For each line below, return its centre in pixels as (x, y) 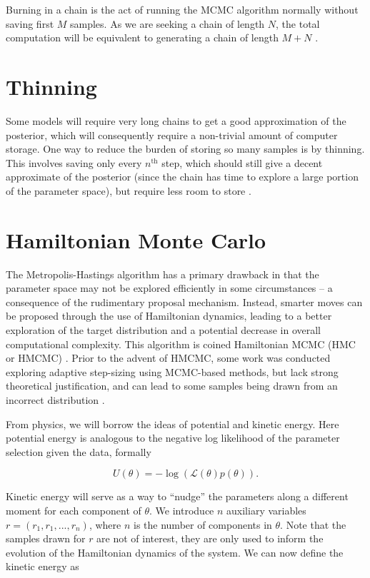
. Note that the (313, 524)
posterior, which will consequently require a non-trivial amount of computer (172, 135)
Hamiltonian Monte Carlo (136, 239)
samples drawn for (46, 538)
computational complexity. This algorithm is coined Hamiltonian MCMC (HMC (181, 344)
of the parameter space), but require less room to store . (129, 190)
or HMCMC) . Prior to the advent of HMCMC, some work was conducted (168, 358)
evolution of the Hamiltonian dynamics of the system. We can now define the (175, 552)
